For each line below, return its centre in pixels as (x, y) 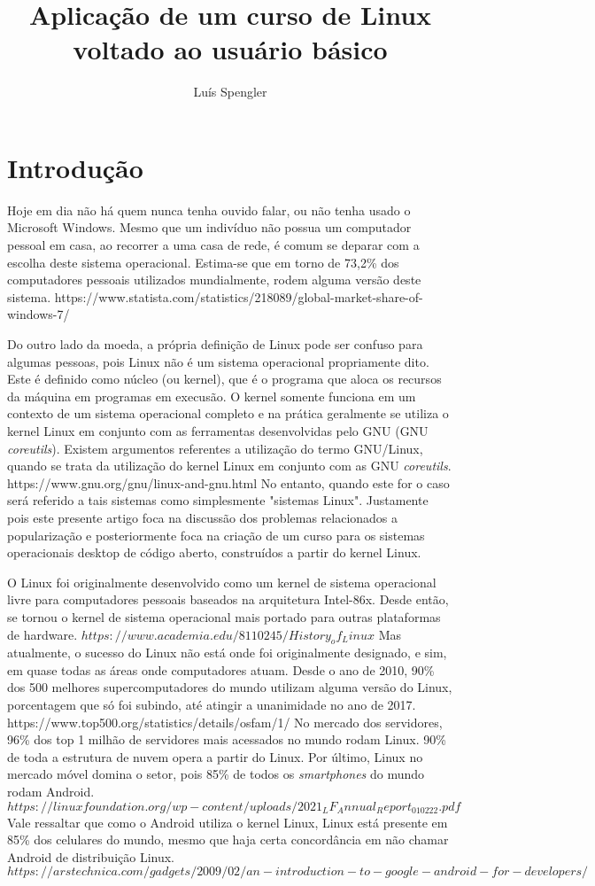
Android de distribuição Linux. (91, 856)
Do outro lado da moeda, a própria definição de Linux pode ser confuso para (215, 344)
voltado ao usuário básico (230, 49)
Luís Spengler (230, 92)
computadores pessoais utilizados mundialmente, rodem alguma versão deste (214, 280)
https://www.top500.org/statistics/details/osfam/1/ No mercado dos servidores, (225, 722)
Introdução (75, 167)
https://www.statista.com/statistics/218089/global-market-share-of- (239, 296)
